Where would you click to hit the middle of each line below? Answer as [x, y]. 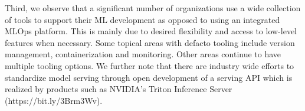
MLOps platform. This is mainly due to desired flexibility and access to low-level [151, 31]
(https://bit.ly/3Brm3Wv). [54, 100]
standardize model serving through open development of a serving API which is [149, 77]
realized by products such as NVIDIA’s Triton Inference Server [119, 89]
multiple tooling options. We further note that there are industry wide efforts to [150, 65]
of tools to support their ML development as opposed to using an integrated [142, 19]
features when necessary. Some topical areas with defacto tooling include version [150, 42]
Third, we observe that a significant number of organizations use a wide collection [153, 8]
